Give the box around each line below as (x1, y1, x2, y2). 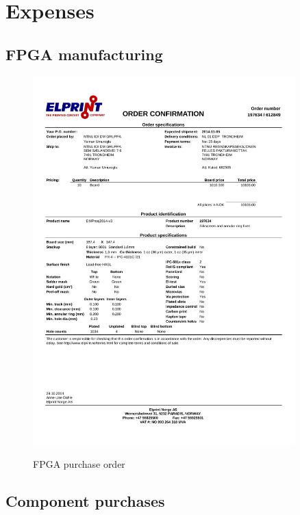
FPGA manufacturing (5, 43, 163, 64)
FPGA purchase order (33, 457, 125, 471)
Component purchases (5, 490, 165, 512)
